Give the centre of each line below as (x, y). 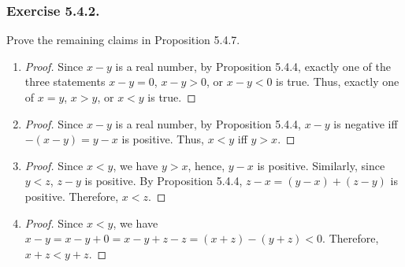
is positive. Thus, (163, 139)
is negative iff (366, 123)
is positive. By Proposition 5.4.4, (163, 181)
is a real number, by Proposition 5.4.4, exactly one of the (253, 66)
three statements (65, 82)
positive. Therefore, (72, 196)
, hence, (206, 165)
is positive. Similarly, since (321, 165)
